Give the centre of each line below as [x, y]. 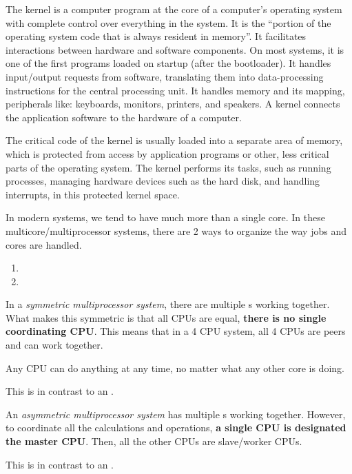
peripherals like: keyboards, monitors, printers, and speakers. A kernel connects [173, 104]
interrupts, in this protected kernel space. [93, 194]
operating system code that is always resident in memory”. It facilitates [156, 36]
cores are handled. [44, 244]
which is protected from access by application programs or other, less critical [167, 153]
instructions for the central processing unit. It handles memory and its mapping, [175, 90]
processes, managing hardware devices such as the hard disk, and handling [163, 181]
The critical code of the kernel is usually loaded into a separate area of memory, [174, 140]
